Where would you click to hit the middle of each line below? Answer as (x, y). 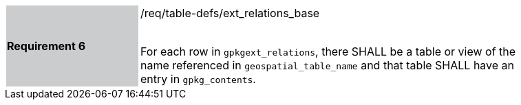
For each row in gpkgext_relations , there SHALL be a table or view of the (328, 51)
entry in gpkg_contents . (198, 79)
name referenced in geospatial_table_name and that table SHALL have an (328, 65)
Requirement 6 (46, 46)
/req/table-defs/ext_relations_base (230, 13)
